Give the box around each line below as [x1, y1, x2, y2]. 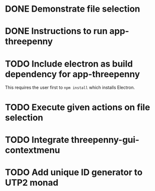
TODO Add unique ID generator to [5, 167, 143, 178]
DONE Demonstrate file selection [5, 3, 140, 15]
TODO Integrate [5, 134, 69, 145]
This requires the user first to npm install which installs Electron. [5, 85, 135, 90]
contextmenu [5, 144, 61, 156]
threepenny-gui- [71, 134, 139, 145]
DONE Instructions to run [5, 26, 108, 37]
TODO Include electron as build [5, 58, 133, 69]
